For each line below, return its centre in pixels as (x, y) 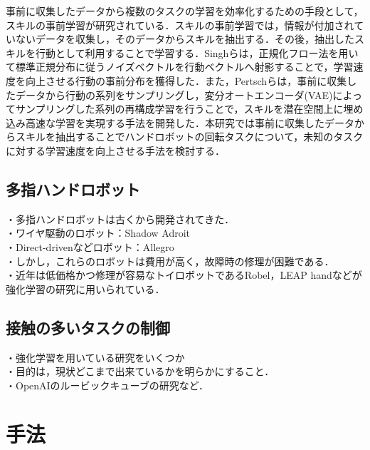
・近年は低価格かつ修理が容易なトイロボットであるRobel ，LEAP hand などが (184, 275)
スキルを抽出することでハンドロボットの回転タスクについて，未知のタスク (189, 137)
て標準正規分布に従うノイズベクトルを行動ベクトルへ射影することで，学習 (180, 67)
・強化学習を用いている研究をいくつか (95, 357)
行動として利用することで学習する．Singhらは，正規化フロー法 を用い (197, 52)
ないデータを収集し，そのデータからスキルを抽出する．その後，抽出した (185, 39)
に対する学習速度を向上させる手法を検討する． (115, 150)
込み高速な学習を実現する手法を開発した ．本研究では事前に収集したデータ (180, 122)
